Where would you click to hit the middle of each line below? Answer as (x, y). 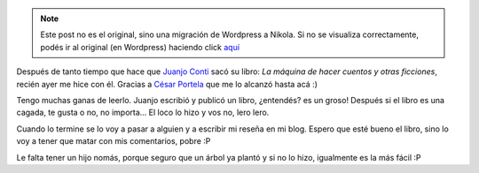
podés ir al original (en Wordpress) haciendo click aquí (140, 47)
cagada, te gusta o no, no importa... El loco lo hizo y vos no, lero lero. (143, 113)
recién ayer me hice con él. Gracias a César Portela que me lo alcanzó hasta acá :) (167, 84)
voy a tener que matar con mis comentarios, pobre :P (114, 141)
